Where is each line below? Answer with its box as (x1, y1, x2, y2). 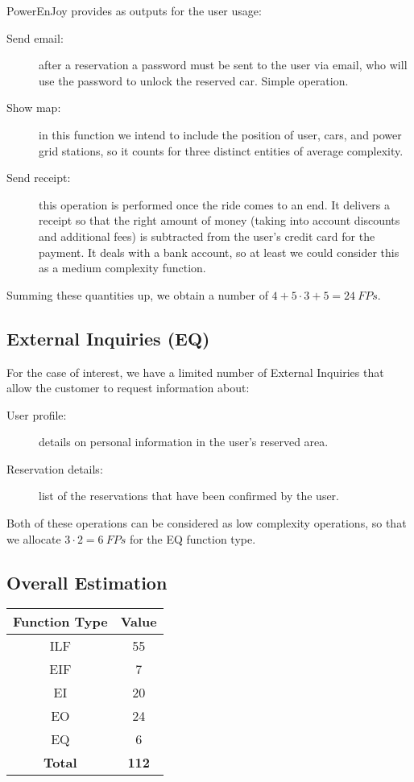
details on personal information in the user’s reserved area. (39, 433, 329, 450)
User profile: (6, 406, 67, 423)
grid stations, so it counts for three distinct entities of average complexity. (39, 142, 404, 159)
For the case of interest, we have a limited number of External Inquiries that (6, 363, 384, 380)
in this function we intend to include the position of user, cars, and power (39, 126, 402, 143)
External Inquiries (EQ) (6, 325, 210, 350)
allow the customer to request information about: (6, 379, 250, 396)
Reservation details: (6, 460, 103, 477)
